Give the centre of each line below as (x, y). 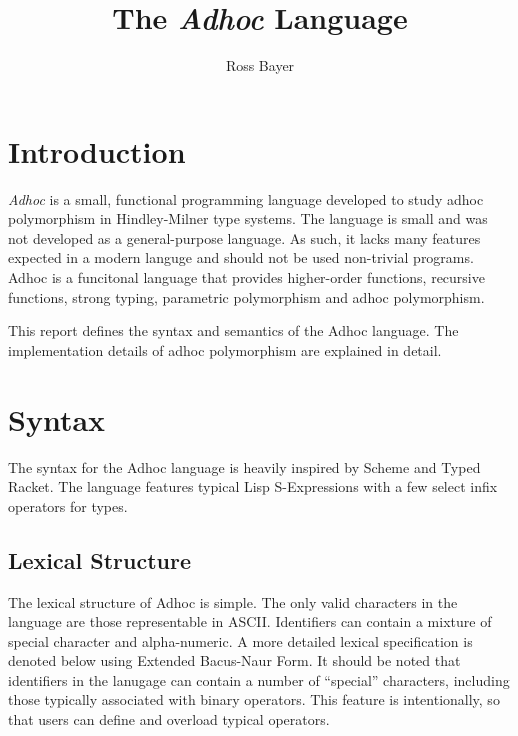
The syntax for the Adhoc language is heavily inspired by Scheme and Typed (244, 466)
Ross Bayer (260, 65)
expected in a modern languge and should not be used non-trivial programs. (241, 257)
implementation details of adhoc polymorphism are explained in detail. (225, 349)
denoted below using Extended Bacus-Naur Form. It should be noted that (234, 660)
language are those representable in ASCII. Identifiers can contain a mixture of (250, 621)
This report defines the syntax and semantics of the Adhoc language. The (233, 330)
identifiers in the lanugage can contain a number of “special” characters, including (259, 679)
